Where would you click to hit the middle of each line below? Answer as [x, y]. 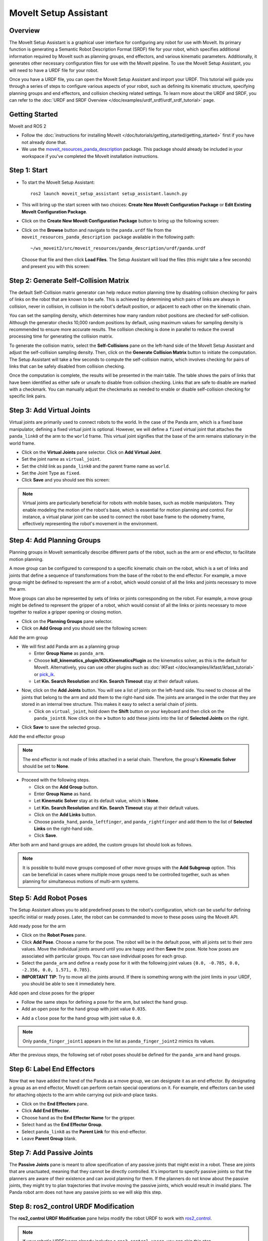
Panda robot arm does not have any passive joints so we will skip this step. [86, 1192]
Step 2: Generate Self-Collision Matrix [69, 280]
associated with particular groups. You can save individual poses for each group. [104, 956]
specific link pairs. [28, 396]
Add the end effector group [37, 736]
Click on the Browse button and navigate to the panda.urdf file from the [97, 230]
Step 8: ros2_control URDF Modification [72, 1207]
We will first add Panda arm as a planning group [70, 647]
